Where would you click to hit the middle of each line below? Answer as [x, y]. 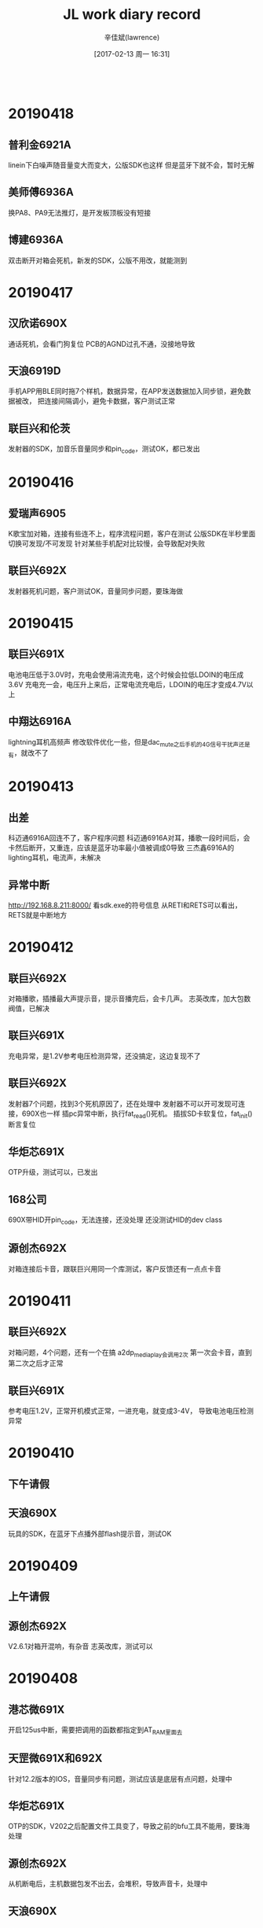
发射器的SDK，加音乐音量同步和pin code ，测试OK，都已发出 [104, 450]
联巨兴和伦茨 [39, 428]
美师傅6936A [41, 192]
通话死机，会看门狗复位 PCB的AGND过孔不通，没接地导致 [102, 344]
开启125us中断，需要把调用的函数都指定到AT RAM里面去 [95, 1731]
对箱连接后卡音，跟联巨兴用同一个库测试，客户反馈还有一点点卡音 [115, 1268]
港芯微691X [37, 1709]
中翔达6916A [40, 721]
